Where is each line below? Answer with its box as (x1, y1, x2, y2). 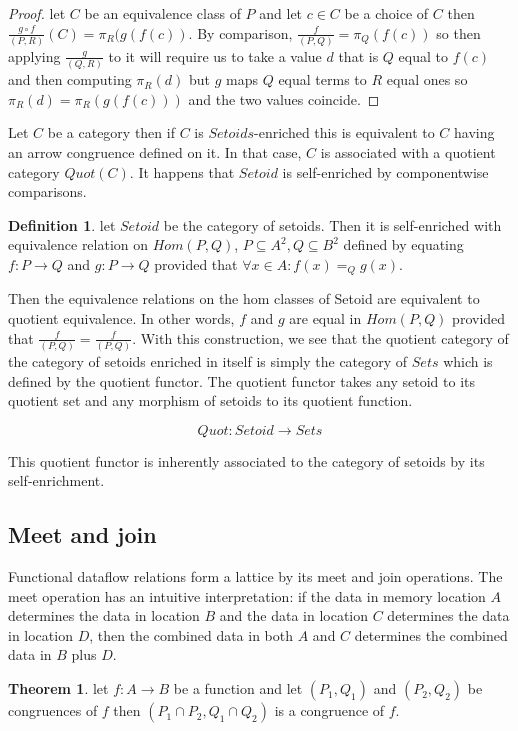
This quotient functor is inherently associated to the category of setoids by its (8, 450, 485, 471)
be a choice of (344, 3, 429, 23)
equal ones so (386, 69, 468, 90)
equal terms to (278, 69, 367, 90)
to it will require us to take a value (108, 45, 322, 66)
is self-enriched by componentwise (282, 161, 489, 182)
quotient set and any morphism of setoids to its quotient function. (8, 390, 413, 411)
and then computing (8, 69, 132, 90)
